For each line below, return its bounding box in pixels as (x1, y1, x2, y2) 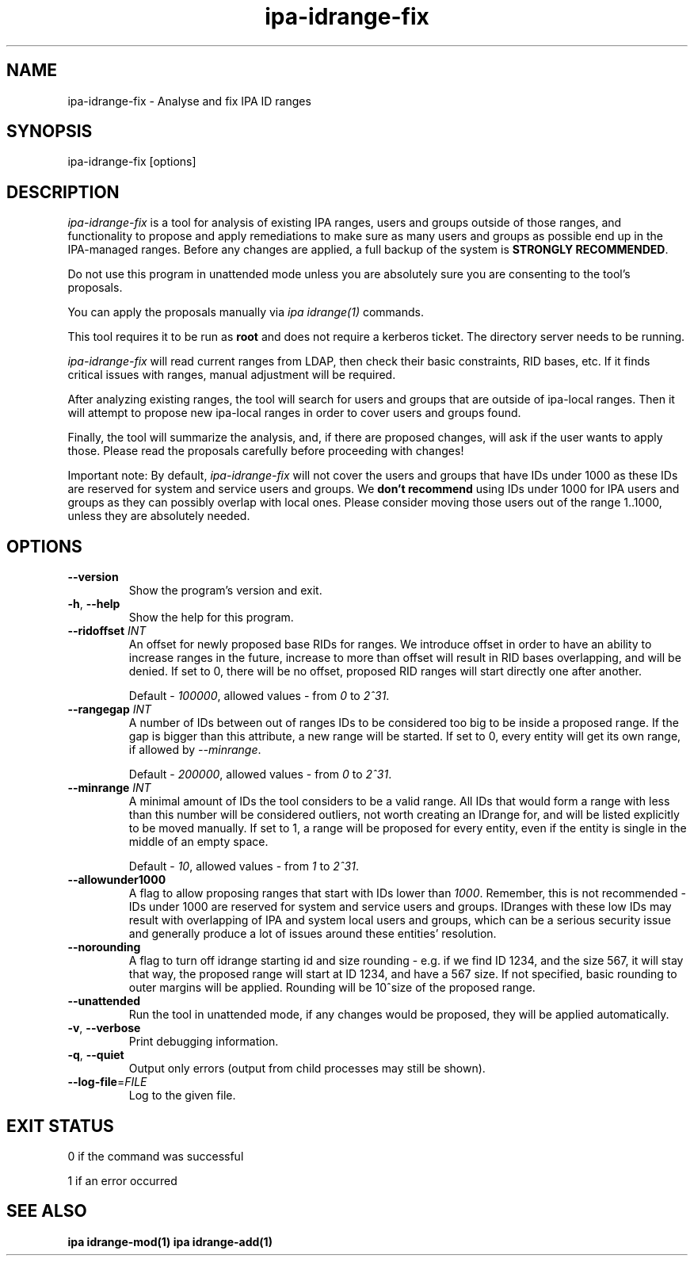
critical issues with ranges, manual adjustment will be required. (67, 368, 396, 382)
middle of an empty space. (128, 835, 269, 849)
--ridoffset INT (67, 624, 147, 638)
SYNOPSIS (6, 121, 93, 142)
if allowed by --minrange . (128, 743, 261, 757)
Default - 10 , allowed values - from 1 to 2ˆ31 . (128, 859, 359, 874)
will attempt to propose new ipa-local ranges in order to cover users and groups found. (67, 406, 521, 420)
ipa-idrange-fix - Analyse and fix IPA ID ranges (67, 94, 311, 108)
